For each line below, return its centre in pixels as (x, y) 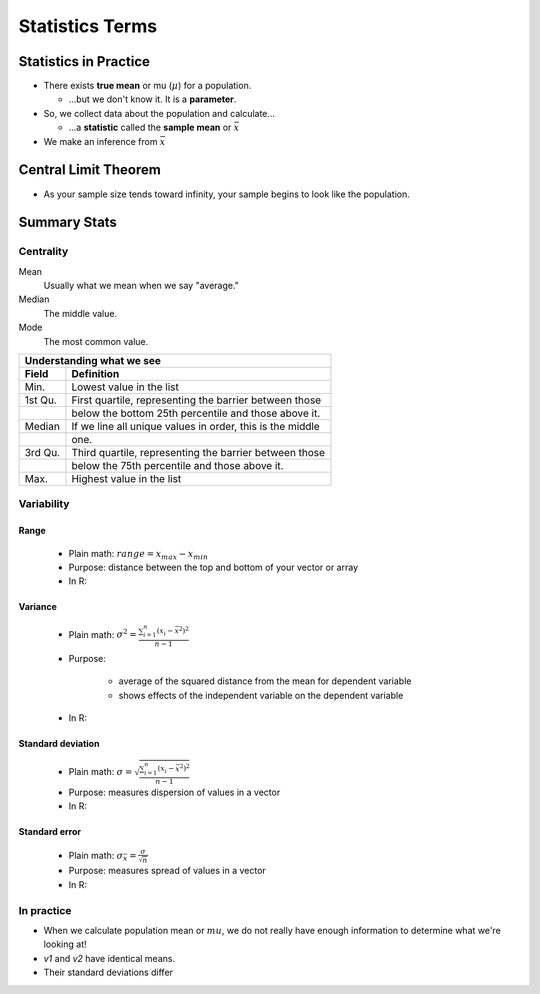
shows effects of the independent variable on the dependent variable (261, 695)
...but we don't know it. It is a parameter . (152, 99)
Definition (95, 374)
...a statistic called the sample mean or (150, 127)
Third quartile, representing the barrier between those (198, 453)
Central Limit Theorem (90, 170)
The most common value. (96, 341)
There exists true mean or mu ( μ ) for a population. (147, 86)
